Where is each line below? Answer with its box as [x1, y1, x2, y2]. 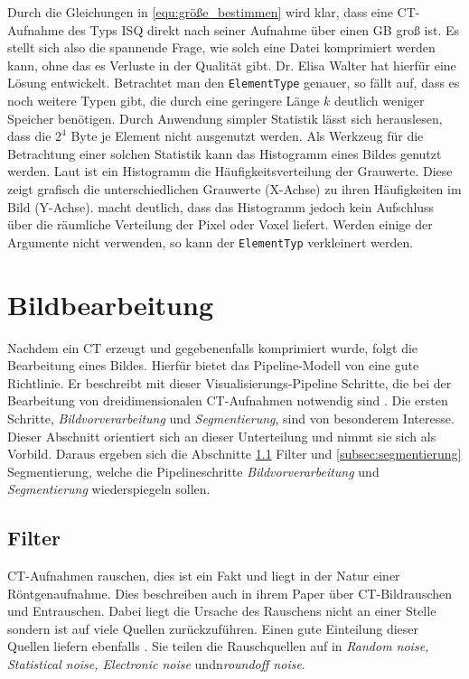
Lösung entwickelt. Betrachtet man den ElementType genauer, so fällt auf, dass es [7, 73, 460, 92]
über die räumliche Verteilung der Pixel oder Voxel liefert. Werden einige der [7, 215, 433, 234]
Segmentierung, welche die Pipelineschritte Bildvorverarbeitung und [7, 461, 380, 480]
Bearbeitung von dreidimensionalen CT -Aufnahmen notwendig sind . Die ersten [7, 391, 448, 410]
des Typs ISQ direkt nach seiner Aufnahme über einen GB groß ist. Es [68, 20, 460, 39]
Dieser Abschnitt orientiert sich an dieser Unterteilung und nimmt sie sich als [7, 426, 436, 445]
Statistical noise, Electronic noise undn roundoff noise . [7, 655, 305, 674]
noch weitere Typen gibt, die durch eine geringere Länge [7, 91, 320, 110]
